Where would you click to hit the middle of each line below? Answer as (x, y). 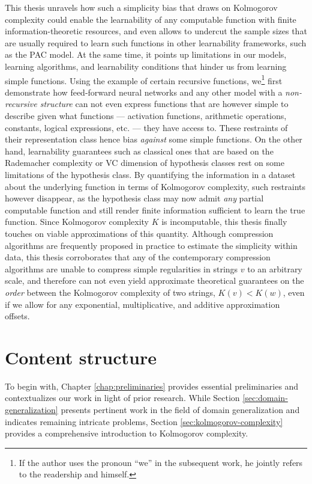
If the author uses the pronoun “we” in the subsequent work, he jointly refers (161, 462)
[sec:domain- (265, 398)
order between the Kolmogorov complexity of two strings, (110, 292)
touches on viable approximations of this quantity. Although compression (139, 233)
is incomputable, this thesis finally (224, 222)
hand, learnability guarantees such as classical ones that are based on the (139, 151)
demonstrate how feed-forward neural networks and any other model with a (144, 92)
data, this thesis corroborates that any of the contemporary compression (138, 257)
